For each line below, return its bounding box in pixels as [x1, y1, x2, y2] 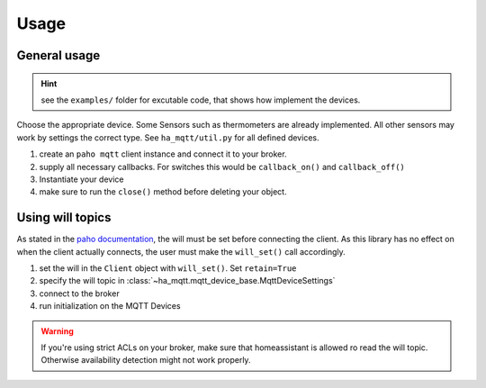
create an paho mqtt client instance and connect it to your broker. [39, 149, 287, 159]
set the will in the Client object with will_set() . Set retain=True [39, 262, 297, 274]
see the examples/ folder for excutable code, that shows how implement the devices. [40, 95, 361, 105]
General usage [16, 48, 101, 63]
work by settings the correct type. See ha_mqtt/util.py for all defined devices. [16, 131, 319, 143]
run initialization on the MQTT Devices [39, 301, 181, 311]
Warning [40, 325, 74, 337]
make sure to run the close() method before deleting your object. [39, 186, 287, 197]
